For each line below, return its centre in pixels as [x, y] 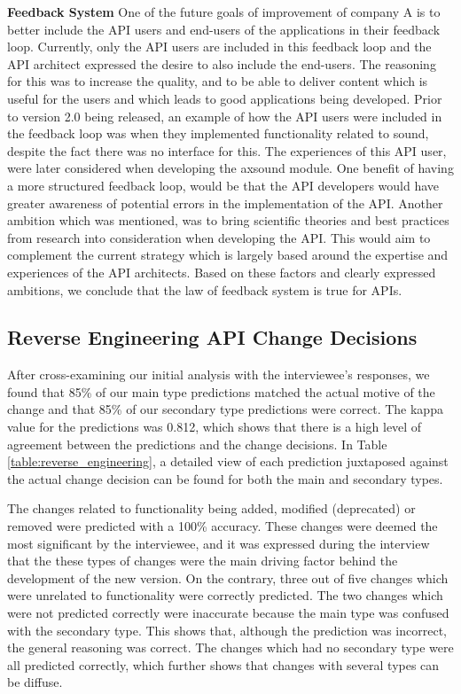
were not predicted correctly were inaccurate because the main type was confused [228, 613]
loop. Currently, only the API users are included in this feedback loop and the [219, 47]
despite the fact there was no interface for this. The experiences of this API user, [227, 150]
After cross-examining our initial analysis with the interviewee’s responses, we [219, 374]
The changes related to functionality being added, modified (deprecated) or [211, 508]
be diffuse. [35, 682]
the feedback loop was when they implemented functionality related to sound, [218, 133]
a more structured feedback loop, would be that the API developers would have [223, 185]
